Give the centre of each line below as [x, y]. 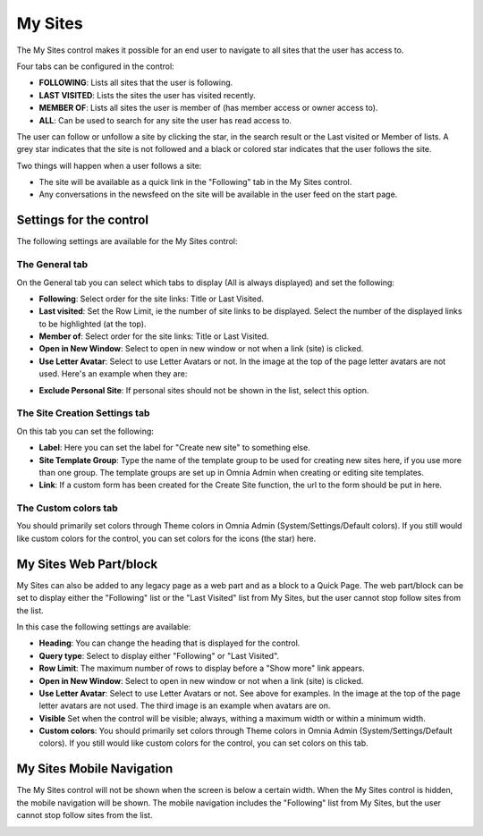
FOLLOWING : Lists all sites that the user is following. [136, 83]
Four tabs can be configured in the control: [95, 66]
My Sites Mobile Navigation [95, 769]
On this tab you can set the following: [85, 431]
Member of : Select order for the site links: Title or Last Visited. [154, 336]
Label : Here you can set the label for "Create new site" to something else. [174, 448]
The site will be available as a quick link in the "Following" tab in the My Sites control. [195, 182]
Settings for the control [83, 220]
